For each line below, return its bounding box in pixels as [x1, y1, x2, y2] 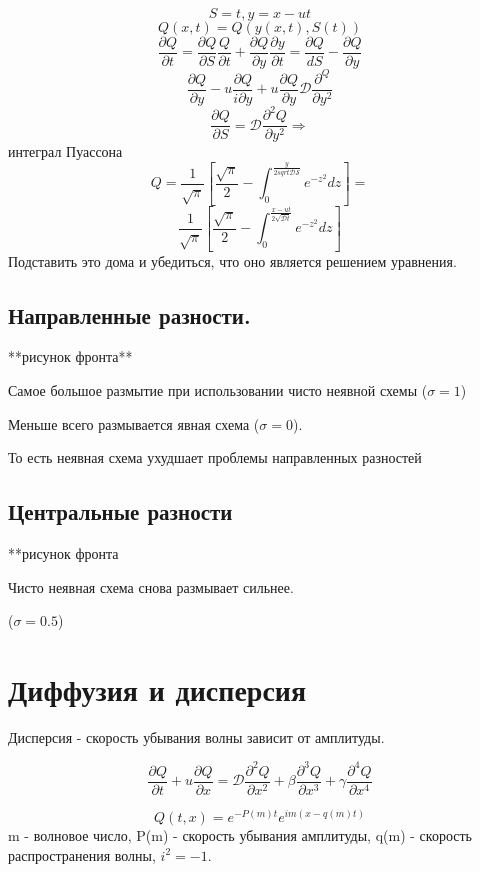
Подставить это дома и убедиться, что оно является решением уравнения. [8, 250, 457, 271]
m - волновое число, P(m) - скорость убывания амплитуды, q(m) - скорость [8, 825, 472, 846]
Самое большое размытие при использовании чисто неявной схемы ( [8, 379, 428, 400]
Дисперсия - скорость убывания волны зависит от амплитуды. [8, 726, 385, 747]
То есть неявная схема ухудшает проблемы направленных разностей [8, 447, 422, 468]
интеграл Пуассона [8, 141, 123, 162]
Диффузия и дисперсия [8, 668, 307, 709]
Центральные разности [8, 496, 233, 527]
